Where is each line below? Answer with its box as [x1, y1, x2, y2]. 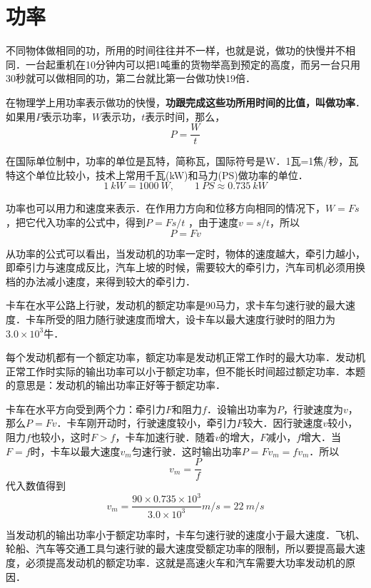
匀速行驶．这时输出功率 [131, 443, 242, 458]
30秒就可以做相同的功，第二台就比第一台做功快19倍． [6, 71, 255, 86]
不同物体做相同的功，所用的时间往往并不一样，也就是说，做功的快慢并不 [6, 43, 345, 58]
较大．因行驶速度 [243, 415, 323, 430]
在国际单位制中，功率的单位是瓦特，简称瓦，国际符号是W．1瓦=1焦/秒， [6, 153, 349, 168]
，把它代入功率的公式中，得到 [6, 214, 146, 229]
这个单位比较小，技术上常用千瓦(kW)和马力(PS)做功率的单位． [15, 167, 308, 182]
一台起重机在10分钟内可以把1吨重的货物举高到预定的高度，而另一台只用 [25, 56, 360, 71]
